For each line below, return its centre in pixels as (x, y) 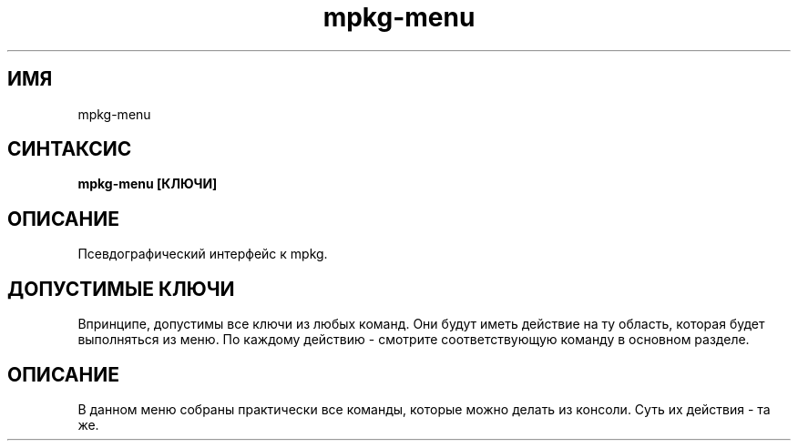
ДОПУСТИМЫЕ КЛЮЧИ (121, 289)
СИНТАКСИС (70, 149)
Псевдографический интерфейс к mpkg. (203, 254)
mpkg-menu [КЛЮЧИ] (148, 184)
